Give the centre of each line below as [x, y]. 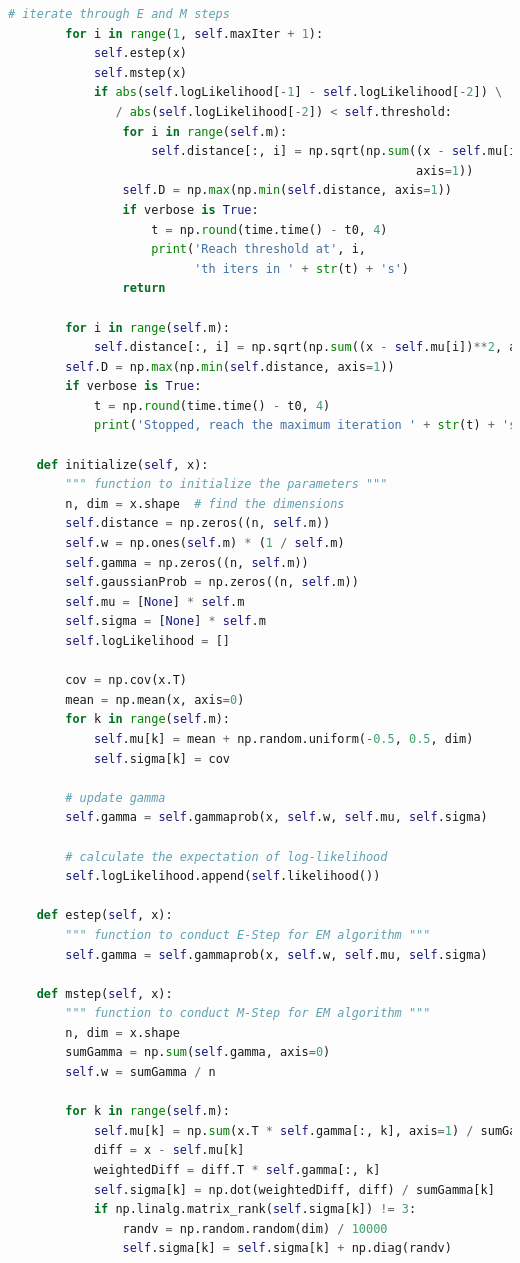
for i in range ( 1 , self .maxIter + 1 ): [194, 33]
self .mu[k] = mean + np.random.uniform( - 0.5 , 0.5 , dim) [283, 738]
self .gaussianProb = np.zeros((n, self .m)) [212, 582]
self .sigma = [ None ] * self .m [165, 621]
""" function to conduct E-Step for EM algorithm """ [248, 934]
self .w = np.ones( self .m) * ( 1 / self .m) [205, 543]
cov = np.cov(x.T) [126, 680]
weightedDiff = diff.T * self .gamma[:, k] [237, 1170]
